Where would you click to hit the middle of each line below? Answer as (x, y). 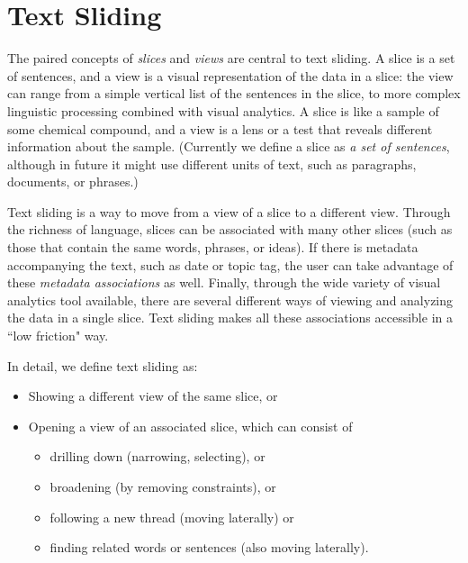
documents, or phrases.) (73, 182)
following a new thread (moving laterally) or (172, 517)
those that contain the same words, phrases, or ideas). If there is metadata (213, 247)
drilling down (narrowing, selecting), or (157, 456)
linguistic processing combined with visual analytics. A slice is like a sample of (223, 110)
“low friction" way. (58, 336)
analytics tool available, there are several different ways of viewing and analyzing (230, 300)
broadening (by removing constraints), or (163, 486)
